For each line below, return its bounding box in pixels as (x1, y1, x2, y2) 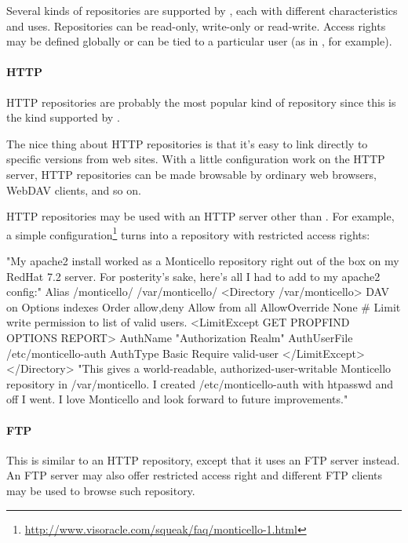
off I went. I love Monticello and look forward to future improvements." (6, 391, 348, 407)
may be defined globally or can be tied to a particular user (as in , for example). (6, 33, 392, 49)
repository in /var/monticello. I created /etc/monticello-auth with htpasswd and (6, 375, 394, 392)
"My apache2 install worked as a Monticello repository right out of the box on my (6, 252, 399, 268)
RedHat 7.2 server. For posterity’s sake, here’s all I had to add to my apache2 (6, 268, 381, 284)
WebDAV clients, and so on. (6, 181, 141, 198)
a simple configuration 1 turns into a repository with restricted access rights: (6, 224, 370, 242)
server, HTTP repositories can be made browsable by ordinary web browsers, (6, 166, 377, 182)
